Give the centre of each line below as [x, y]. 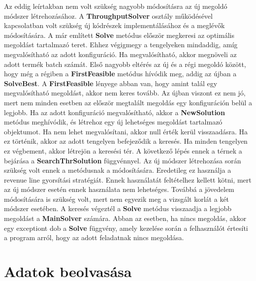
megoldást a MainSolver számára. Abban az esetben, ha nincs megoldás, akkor [125, 218]
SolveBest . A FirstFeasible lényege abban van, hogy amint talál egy [111, 83]
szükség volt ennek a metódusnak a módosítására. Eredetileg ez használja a [118, 170]
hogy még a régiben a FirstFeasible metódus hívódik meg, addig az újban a [120, 74]
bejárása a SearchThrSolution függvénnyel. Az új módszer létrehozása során [123, 160]
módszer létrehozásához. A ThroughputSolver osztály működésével [108, 16]
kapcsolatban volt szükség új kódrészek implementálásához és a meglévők [114, 25]
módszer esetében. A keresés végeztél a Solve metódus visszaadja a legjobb [118, 208]
